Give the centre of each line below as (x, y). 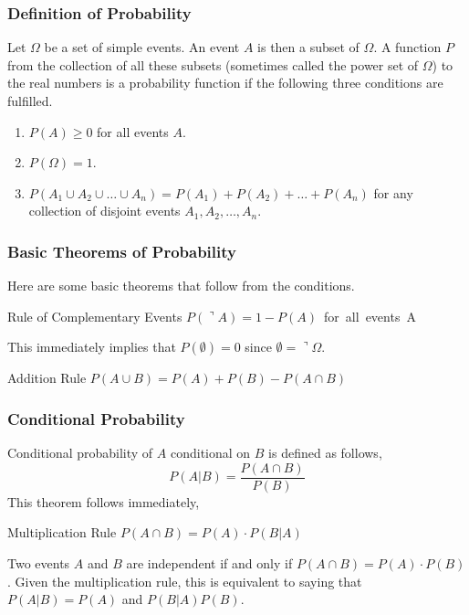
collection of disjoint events (104, 211)
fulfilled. (30, 101)
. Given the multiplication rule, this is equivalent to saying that (185, 581)
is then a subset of (308, 47)
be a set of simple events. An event (142, 47)
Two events (39, 563)
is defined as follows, (325, 453)
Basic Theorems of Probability (122, 251)
